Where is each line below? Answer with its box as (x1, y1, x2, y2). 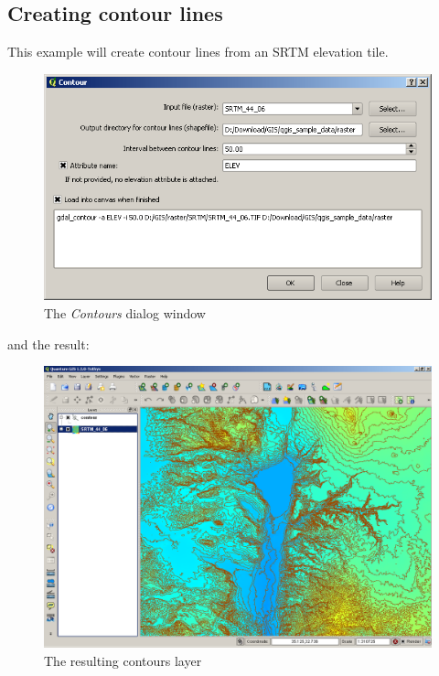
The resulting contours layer (44, 650, 202, 670)
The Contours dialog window (44, 304, 206, 322)
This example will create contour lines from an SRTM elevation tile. (7, 42, 389, 61)
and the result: (7, 334, 90, 353)
